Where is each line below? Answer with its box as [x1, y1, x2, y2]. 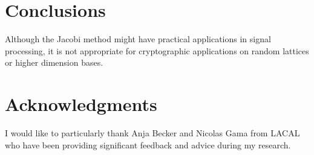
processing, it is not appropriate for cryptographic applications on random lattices [5, 44, 309, 57]
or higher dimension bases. [5, 56, 103, 69]
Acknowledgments [5, 92, 157, 116]
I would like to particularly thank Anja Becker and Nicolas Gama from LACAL [5, 127, 300, 139]
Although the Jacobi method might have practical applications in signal [5, 33, 271, 45]
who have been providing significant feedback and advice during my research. [5, 138, 291, 151]
